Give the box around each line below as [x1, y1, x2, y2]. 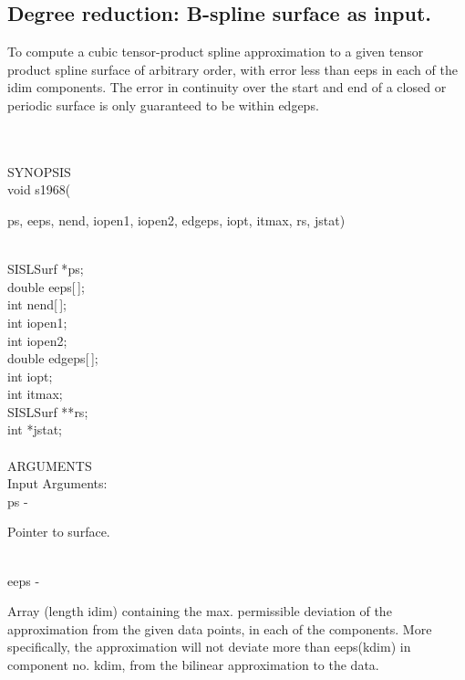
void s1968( [7, 180, 71, 199]
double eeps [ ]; [7, 277, 85, 296]
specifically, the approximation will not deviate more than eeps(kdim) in [7, 637, 411, 656]
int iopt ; [7, 366, 53, 385]
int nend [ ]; [7, 295, 67, 314]
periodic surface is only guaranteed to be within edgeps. [7, 95, 319, 114]
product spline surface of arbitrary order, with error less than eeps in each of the [7, 59, 458, 78]
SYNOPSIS [7, 162, 71, 181]
